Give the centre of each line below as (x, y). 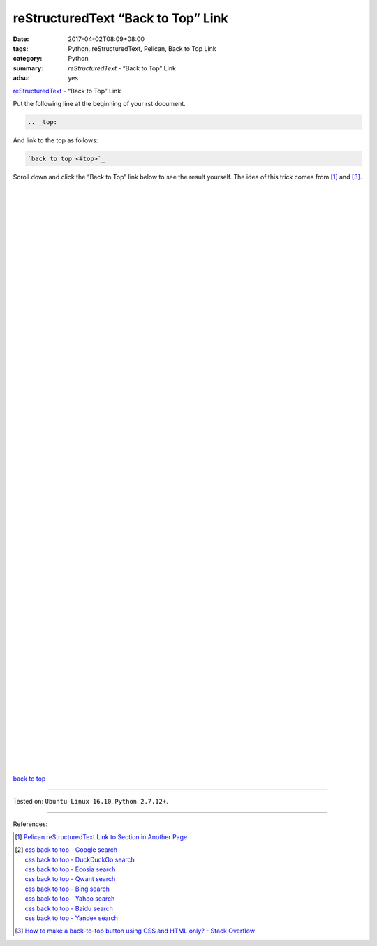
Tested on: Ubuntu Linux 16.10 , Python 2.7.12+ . (91, 802)
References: (30, 824)
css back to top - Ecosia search (70, 869)
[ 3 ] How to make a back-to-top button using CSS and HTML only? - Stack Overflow (135, 931)
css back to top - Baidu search (69, 908)
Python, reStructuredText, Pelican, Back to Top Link (142, 48)
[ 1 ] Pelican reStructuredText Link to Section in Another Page (101, 836)
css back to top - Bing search (67, 889)
